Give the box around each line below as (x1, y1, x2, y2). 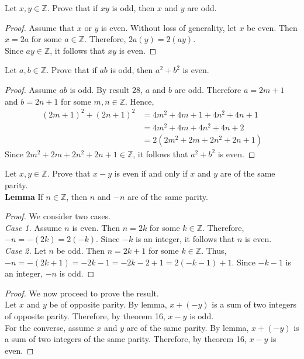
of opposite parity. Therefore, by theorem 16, (5, 309, 165, 322)
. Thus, (201, 244, 227, 256)
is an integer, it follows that (135, 233, 235, 245)
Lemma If (5, 190, 43, 202)
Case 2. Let (5, 244, 46, 256)
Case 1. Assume (5, 221, 62, 233)
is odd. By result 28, (70, 83, 143, 95)
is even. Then (72, 221, 120, 233)
